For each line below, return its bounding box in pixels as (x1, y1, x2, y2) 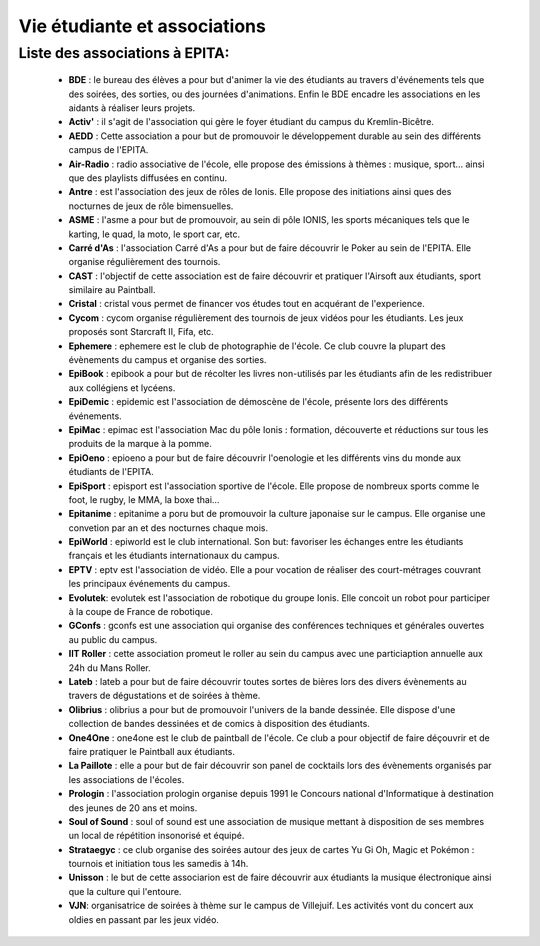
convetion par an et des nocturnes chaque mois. (68, 521, 269, 534)
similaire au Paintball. (68, 284, 156, 296)
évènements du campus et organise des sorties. (68, 354, 267, 366)
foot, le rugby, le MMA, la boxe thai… (68, 493, 220, 505)
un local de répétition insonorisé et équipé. (68, 830, 245, 842)
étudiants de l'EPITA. (68, 466, 154, 478)
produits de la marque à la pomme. (68, 438, 212, 450)
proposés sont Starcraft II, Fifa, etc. (68, 326, 214, 338)
